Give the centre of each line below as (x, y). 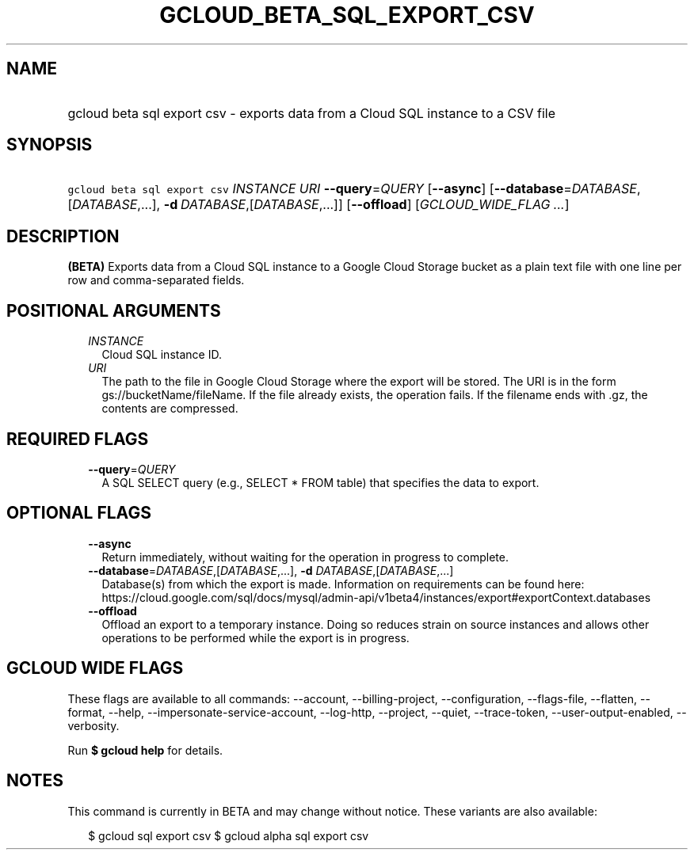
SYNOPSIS (50, 145)
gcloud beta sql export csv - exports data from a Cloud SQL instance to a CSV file (311, 113)
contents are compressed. (170, 409)
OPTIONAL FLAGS (79, 513)
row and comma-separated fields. (156, 280)
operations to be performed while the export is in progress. (255, 637)
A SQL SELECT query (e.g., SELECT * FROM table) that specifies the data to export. (320, 482)
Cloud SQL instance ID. (162, 355)
